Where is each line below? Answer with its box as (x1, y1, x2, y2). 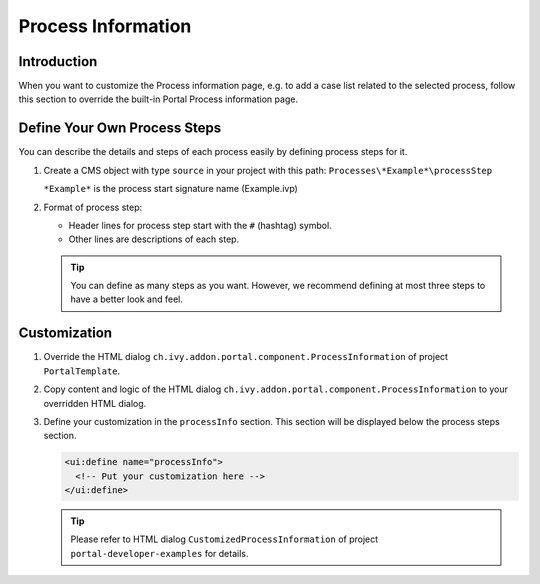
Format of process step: (43, 201, 143, 213)
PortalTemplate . (43, 365, 121, 377)
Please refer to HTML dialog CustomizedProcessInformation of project (70, 533, 379, 545)
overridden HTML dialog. (43, 397, 147, 409)
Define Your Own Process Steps (18, 120, 222, 137)
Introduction (18, 53, 98, 70)
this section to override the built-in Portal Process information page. (18, 93, 299, 105)
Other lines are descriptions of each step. (68, 233, 240, 245)
